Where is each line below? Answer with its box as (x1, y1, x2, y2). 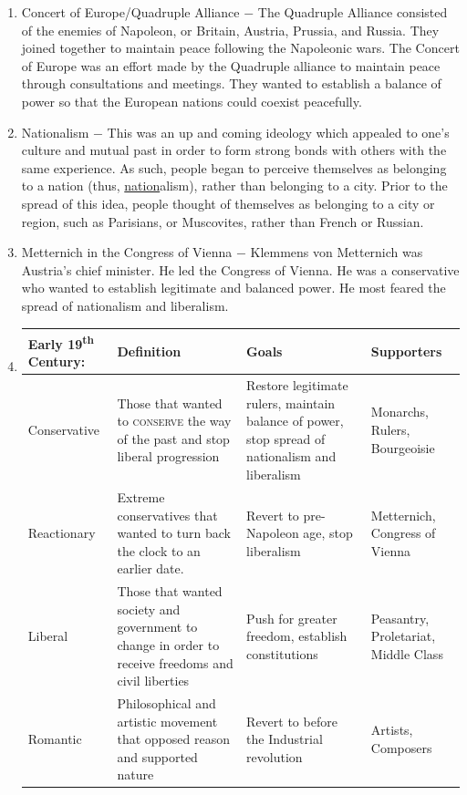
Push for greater (246, 608, 337, 627)
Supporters (370, 341, 442, 360)
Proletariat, (370, 626, 436, 645)
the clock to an (117, 541, 201, 560)
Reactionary (27, 523, 96, 542)
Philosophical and (117, 693, 216, 712)
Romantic (27, 729, 82, 749)
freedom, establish (246, 626, 348, 645)
